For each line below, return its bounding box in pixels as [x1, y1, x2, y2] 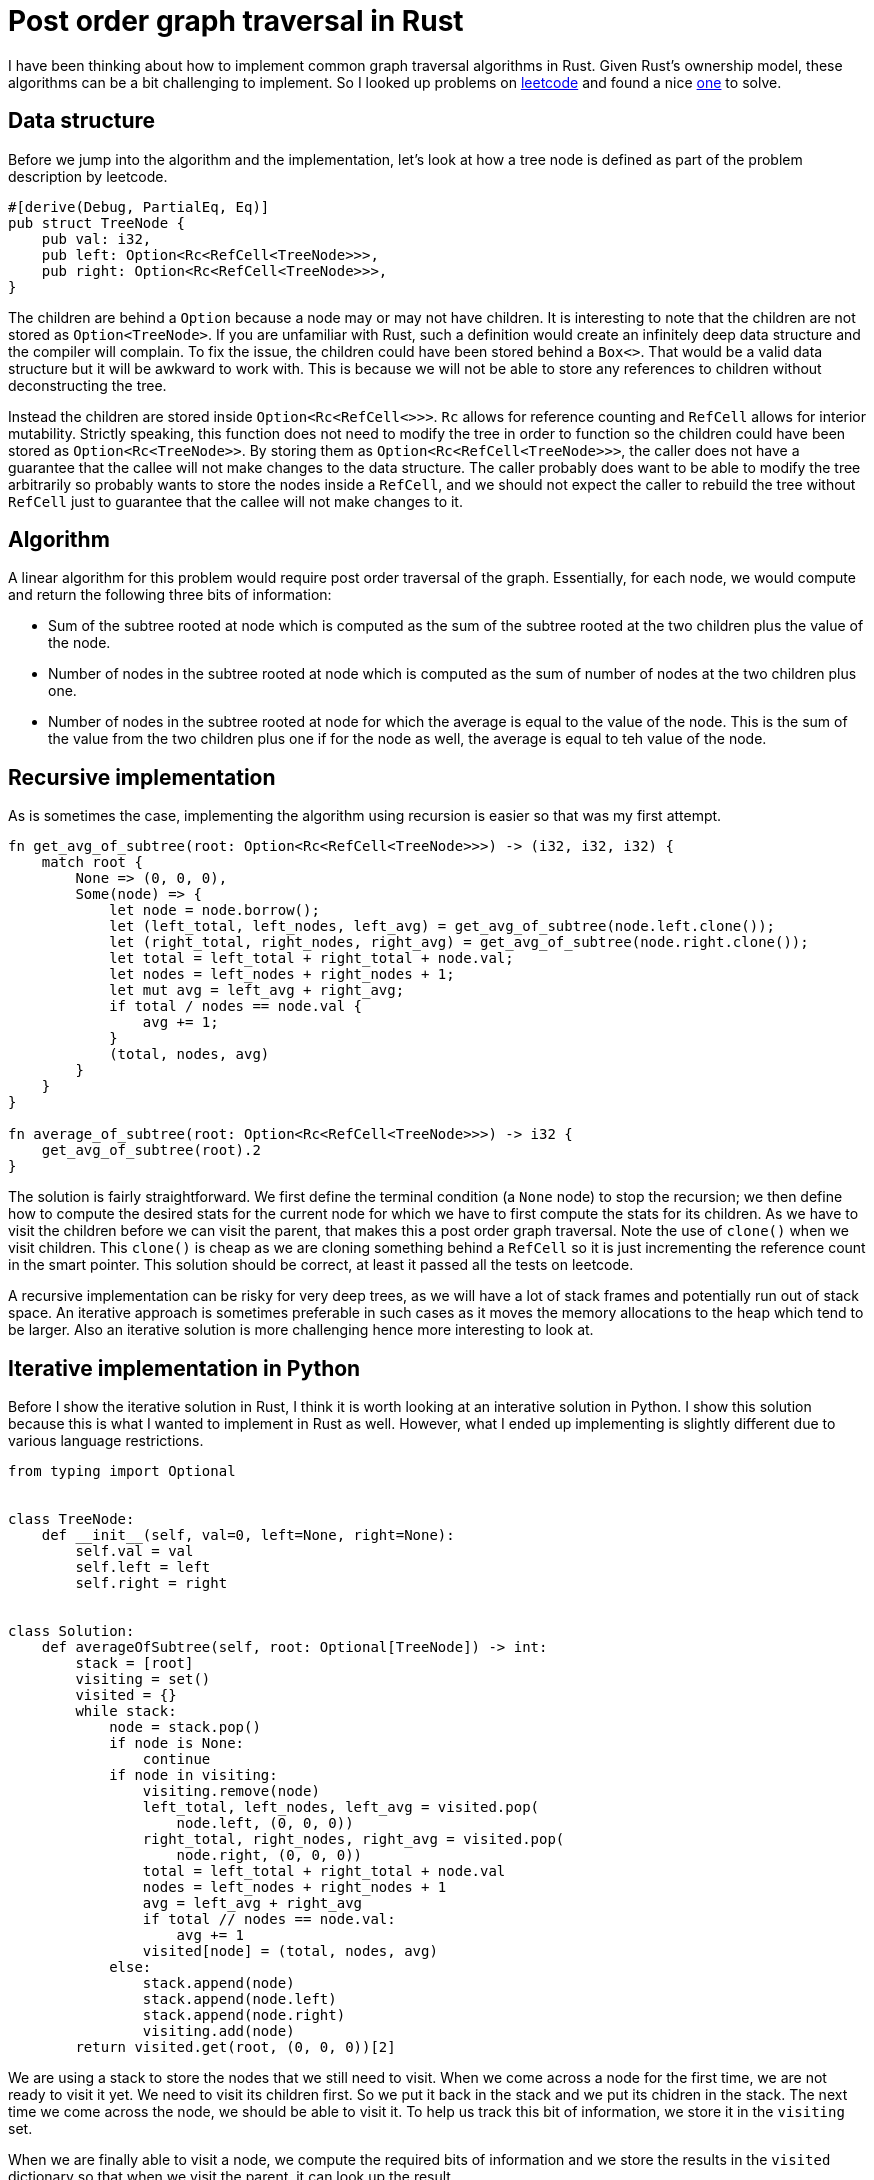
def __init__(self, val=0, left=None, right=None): [41, 1527, 455, 1544]
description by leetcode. [8, 167, 168, 185]
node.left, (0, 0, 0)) [176, 1815, 354, 1832]
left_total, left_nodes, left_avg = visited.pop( [142, 1799, 540, 1816]
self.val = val [75, 1543, 194, 1560]
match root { [41, 854, 143, 871]
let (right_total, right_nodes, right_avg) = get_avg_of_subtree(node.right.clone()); [109, 934, 809, 951]
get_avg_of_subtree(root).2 [41, 1142, 261, 1159]
